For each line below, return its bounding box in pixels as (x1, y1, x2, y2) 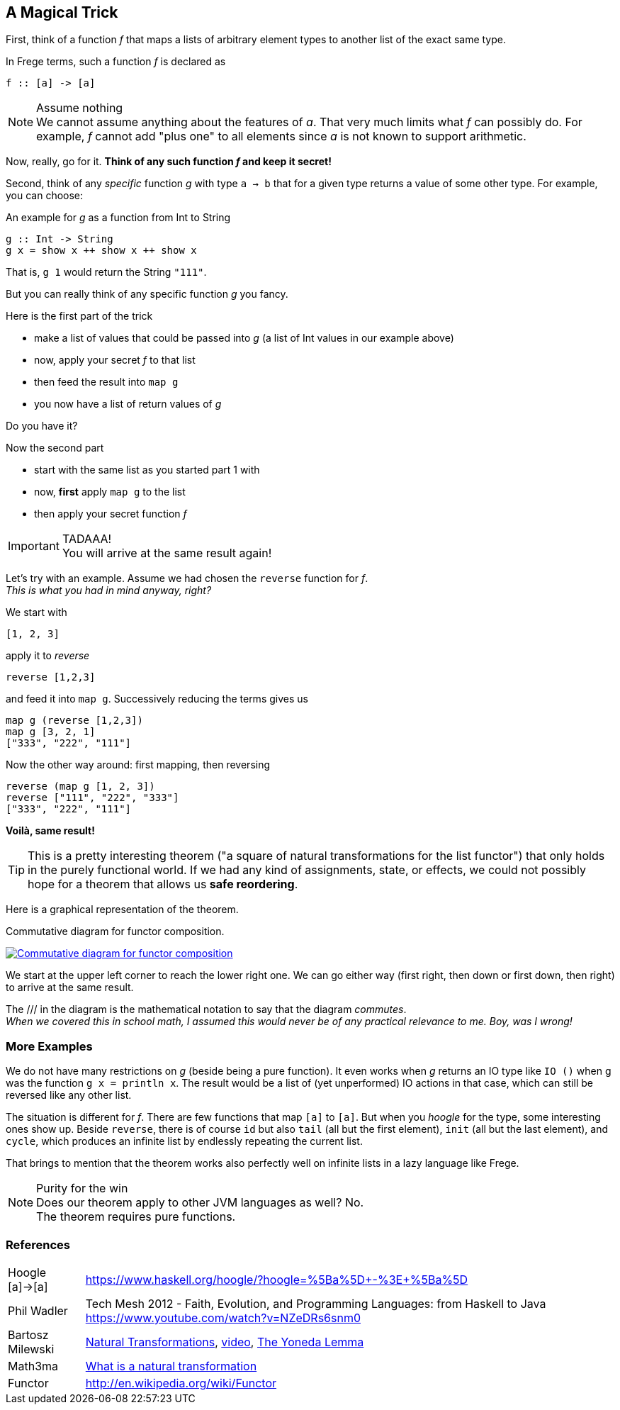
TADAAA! (62, 532, 112, 547)
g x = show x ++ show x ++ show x (6, 245, 197, 257)
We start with (6, 606, 67, 619)
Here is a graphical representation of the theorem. (6, 903, 239, 916)
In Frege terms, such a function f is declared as (6, 55, 226, 68)
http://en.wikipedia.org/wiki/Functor (85, 1375, 277, 1390)
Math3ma (8, 1358, 59, 1373)
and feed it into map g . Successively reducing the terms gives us (6, 693, 308, 705)
